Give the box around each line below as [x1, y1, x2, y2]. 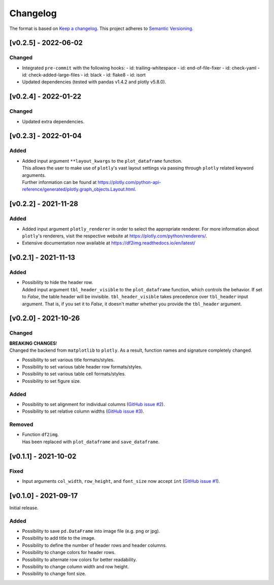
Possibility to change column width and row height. [22, 563, 129, 569]
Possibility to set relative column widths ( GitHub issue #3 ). [22, 408, 145, 414]
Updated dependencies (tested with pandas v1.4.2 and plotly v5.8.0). [22, 79, 166, 85]
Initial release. [9, 505, 39, 511]
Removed [9, 421, 33, 428]
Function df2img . [22, 432, 59, 438]
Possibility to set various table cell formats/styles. [22, 371, 126, 377]
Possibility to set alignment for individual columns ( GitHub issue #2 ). [22, 401, 165, 407]
